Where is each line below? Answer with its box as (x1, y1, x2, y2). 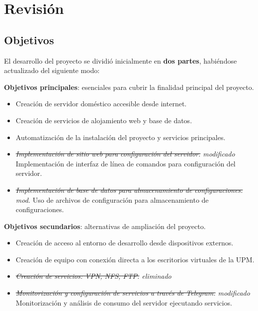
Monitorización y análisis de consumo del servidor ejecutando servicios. (15, 297, 232, 308)
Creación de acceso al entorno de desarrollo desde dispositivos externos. (15, 237, 234, 248)
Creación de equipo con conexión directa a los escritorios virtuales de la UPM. (15, 254, 255, 264)
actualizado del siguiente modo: (4, 65, 100, 76)
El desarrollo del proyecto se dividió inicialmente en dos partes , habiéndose (4, 55, 237, 66)
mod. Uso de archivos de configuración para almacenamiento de (15, 194, 209, 205)
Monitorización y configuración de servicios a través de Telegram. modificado (15, 288, 250, 298)
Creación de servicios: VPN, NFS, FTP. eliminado (15, 271, 172, 281)
